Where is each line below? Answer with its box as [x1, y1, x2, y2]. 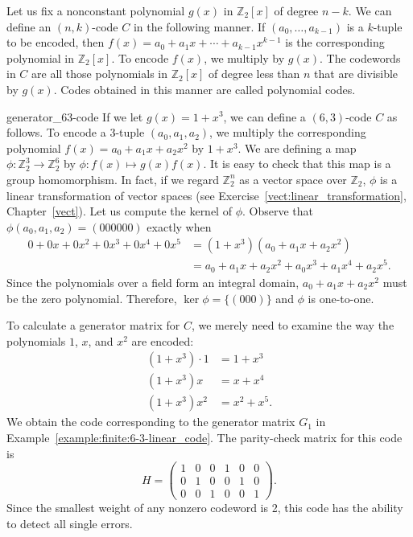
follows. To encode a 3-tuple [6, 124, 145, 141]
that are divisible [314, 65, 399, 82]
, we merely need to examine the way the [191, 317, 394, 334]
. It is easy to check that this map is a [203, 155, 391, 172]
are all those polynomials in [31, 65, 168, 82]
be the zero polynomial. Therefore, [6, 289, 177, 306]
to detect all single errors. [6, 514, 133, 531]
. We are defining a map [237, 139, 357, 156]
